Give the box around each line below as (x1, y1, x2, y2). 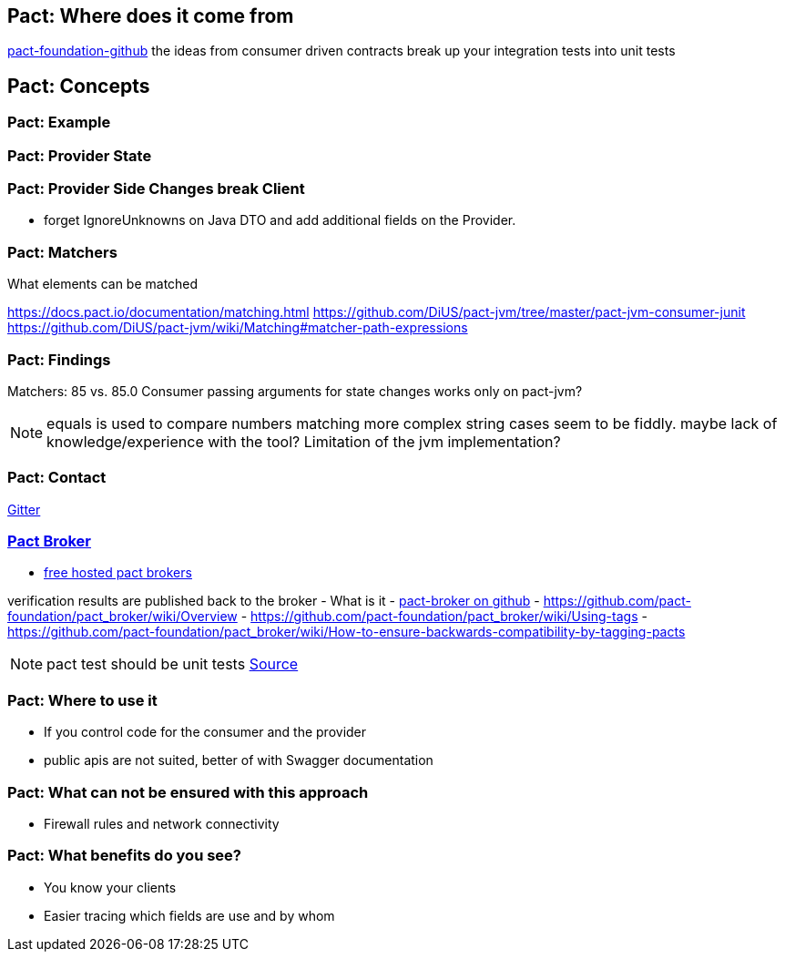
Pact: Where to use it (7, 690, 158, 709)
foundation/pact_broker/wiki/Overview (7, 608, 238, 625)
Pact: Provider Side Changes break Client (7, 179, 305, 199)
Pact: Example (7, 113, 111, 132)
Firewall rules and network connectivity (44, 815, 280, 831)
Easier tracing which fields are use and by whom (44, 907, 335, 923)
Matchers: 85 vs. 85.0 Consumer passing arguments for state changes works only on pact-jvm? (7, 383, 583, 399)
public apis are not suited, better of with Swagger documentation (44, 752, 433, 769)
